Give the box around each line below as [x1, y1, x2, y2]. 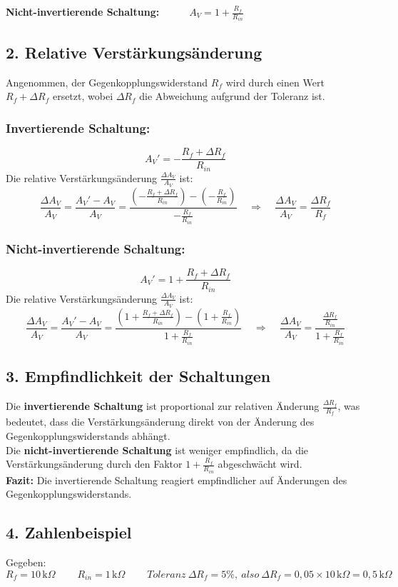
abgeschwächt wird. [218, 456, 302, 471]
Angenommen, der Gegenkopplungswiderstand [6, 74, 208, 89]
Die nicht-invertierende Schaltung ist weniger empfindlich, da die [6, 442, 309, 457]
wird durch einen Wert [225, 74, 325, 89]
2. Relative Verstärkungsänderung [6, 41, 262, 63]
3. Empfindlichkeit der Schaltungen [6, 365, 271, 387]
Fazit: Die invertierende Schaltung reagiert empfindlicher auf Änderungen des [6, 472, 347, 487]
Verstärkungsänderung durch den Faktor [6, 456, 183, 471]
